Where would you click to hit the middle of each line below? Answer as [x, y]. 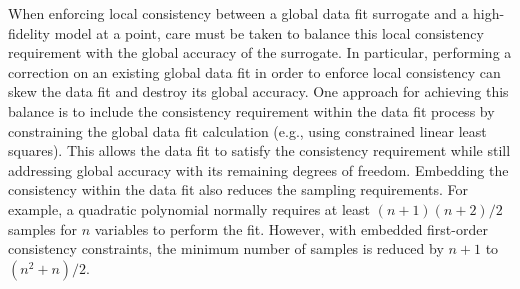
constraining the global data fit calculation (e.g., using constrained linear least [247, 130]
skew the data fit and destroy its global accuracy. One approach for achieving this [258, 91]
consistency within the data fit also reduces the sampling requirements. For [238, 189]
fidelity [29, 32]
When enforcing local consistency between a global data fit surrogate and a [238, 13]
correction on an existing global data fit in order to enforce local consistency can [254, 71]
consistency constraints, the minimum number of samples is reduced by [226, 248]
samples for [43, 228]
